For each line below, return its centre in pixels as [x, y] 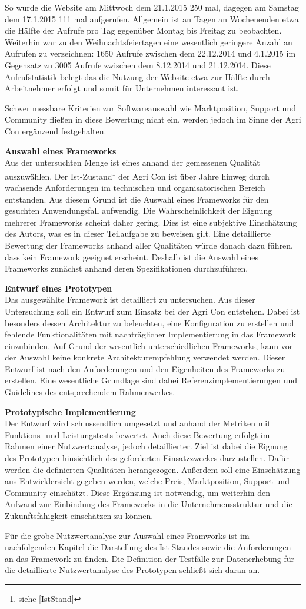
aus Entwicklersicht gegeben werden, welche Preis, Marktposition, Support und [147, 481]
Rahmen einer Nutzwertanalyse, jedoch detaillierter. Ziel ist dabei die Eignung [146, 446]
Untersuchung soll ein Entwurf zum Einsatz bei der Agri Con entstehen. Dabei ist [152, 311]
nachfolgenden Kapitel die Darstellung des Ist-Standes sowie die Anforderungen [148, 547]
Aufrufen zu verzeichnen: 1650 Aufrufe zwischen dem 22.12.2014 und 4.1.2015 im [150, 53]
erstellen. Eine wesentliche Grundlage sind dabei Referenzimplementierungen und [151, 380]
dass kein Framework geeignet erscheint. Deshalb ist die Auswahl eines [132, 256]
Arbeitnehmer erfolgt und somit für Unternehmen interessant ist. [122, 88]
